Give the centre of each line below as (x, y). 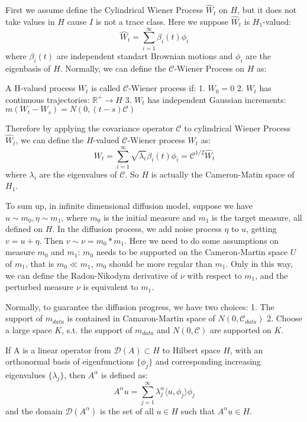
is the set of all (127, 410)
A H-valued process (41, 88)
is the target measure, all (257, 217)
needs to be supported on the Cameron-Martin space (192, 252)
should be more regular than (161, 264)
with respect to (214, 275)
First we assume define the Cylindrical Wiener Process (104, 10)
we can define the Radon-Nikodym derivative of (92, 275)
